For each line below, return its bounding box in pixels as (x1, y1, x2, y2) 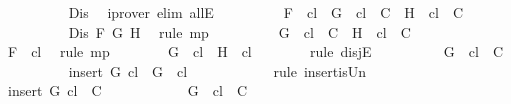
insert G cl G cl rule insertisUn (68, 60, 366, 81)
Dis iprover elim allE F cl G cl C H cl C (68, 2, 464, 22)
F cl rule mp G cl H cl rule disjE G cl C (7, 41, 504, 62)
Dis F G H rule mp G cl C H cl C (68, 21, 411, 42)
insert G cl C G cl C (7, 80, 248, 101)
